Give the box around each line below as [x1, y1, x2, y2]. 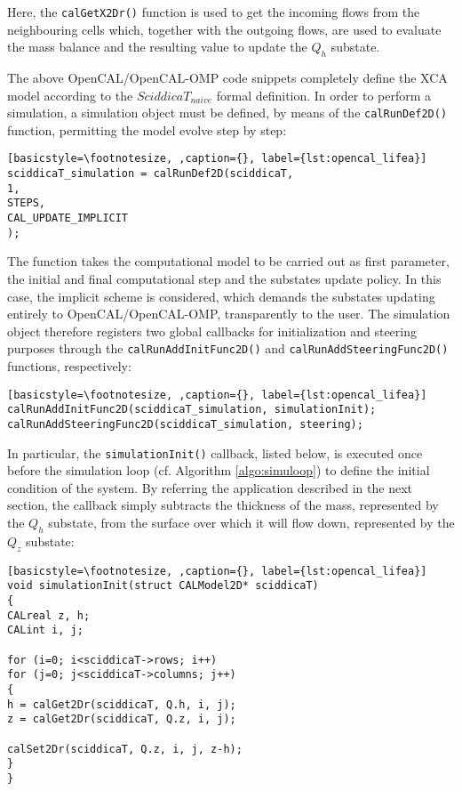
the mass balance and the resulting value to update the [7, 37, 307, 56]
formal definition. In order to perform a [216, 85, 432, 104]
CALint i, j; [7, 624, 84, 637]
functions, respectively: [7, 357, 131, 375]
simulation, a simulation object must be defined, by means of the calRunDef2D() [7, 103, 448, 122]
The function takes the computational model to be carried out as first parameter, [7, 252, 450, 270]
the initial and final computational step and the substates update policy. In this [7, 270, 442, 288]
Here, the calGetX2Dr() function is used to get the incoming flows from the [7, 3, 420, 20]
